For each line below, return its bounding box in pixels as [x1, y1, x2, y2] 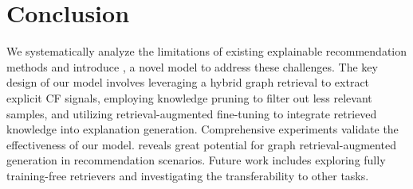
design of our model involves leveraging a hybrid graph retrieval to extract [6, 74, 370, 91]
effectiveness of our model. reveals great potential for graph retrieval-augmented [6, 136, 396, 152]
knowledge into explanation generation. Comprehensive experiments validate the [6, 121, 399, 137]
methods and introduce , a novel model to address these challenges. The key [6, 58, 378, 75]
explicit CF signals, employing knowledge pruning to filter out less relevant [6, 89, 372, 106]
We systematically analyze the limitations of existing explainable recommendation [6, 43, 407, 60]
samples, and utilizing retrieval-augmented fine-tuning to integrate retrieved [6, 105, 377, 121]
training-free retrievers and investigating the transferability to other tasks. [6, 167, 369, 183]
